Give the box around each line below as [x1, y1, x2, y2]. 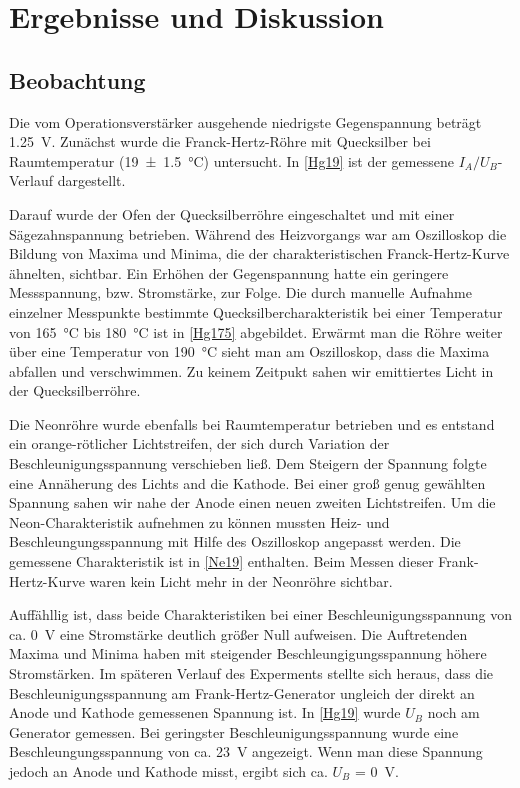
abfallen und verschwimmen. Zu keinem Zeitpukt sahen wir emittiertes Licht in [9, 360, 494, 381]
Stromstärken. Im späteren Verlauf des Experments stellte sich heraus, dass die [9, 663, 494, 684]
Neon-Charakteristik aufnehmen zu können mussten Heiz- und [9, 511, 390, 532]
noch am [427, 702, 480, 723]
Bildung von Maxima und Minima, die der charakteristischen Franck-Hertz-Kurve [9, 243, 510, 264]
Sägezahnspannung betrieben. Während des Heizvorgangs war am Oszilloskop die [9, 223, 507, 244]
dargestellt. [57, 170, 126, 191]
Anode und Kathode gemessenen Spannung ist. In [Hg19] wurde [9, 702, 401, 723]
